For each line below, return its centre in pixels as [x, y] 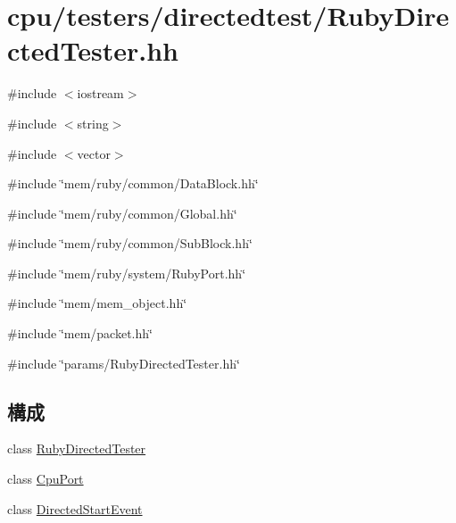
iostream [100, 93]
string [93, 123]
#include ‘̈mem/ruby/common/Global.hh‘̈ [122, 213]
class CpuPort [46, 479]
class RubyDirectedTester [77, 448]
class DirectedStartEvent [75, 508]
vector [94, 153]
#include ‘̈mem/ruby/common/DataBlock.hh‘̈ [133, 183]
